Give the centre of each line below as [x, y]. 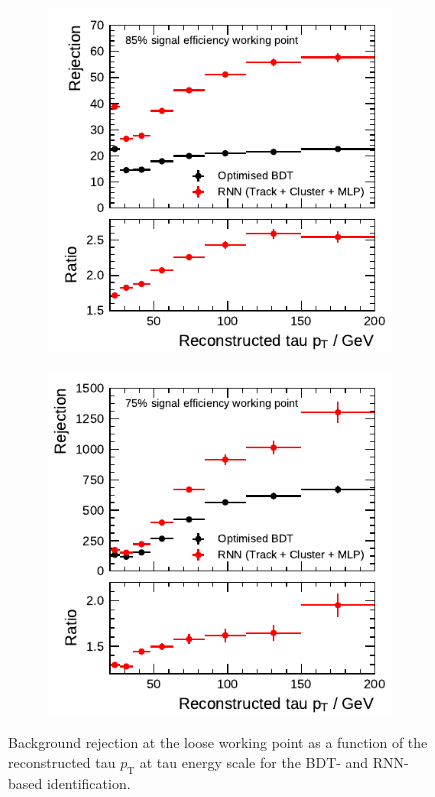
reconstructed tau [62, 761]
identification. [88, 782]
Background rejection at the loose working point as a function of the [218, 742]
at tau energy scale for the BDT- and [254, 761]
